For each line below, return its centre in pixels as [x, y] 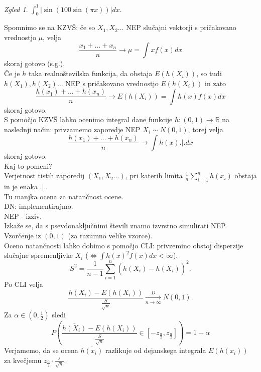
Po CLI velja [24, 284]
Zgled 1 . [16, 9]
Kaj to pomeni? [28, 165]
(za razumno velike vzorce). [110, 235]
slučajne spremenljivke [39, 255]
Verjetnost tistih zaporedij [44, 175]
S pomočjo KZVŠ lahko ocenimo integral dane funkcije [88, 119]
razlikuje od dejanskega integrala [156, 350]
